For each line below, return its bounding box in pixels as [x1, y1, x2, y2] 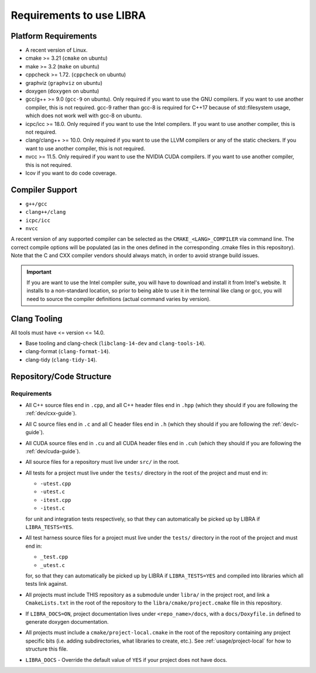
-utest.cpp [40, 480, 71, 487]
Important [26, 268, 52, 275]
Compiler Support [11, 185, 78, 194]
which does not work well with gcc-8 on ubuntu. [25, 112, 142, 119]
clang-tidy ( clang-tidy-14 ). [25, 356, 97, 363]
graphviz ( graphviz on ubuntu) [25, 79, 102, 86]
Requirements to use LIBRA [11, 9, 146, 22]
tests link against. [25, 580, 68, 587]
